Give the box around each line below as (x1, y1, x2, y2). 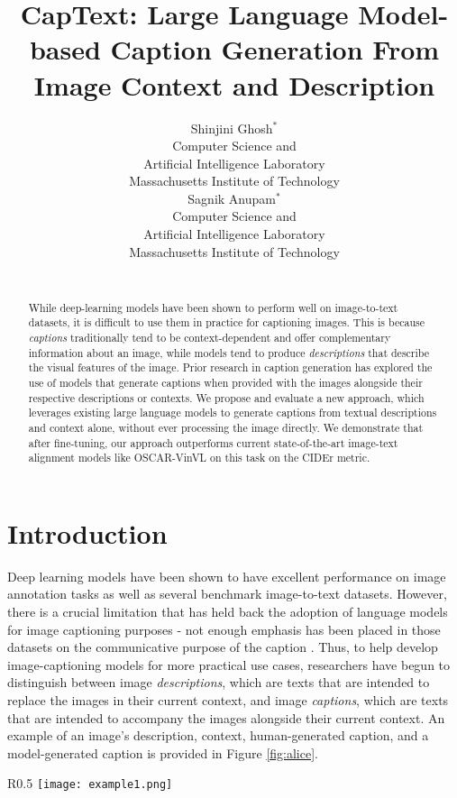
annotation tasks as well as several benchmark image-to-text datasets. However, (7, 584, 447, 603)
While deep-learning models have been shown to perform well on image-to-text (28, 299, 398, 315)
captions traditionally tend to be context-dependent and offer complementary (28, 329, 391, 344)
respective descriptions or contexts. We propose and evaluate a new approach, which (28, 390, 425, 405)
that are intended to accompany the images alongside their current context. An (7, 708, 445, 727)
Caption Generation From (110, 31, 440, 68)
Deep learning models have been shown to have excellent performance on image (7, 566, 446, 585)
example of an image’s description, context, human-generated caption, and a (7, 726, 429, 745)
